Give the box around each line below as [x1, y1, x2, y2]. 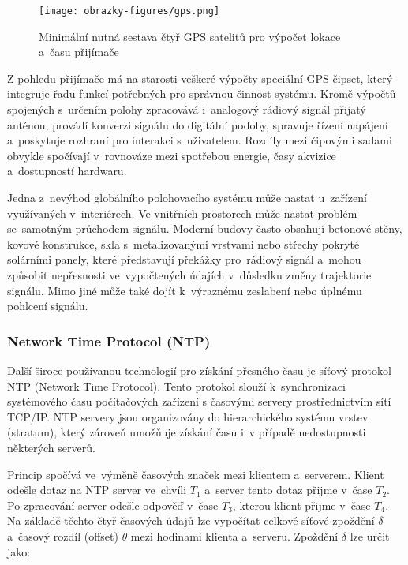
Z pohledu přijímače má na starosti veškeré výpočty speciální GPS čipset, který [7, 69, 393, 86]
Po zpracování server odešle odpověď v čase [7, 496, 219, 513]
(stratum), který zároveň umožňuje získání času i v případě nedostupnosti [7, 424, 366, 440]
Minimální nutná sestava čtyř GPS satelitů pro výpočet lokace [39, 28, 341, 44]
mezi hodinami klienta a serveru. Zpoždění [130, 527, 339, 544]
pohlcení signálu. [7, 297, 88, 314]
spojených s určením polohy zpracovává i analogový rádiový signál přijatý [7, 101, 366, 118]
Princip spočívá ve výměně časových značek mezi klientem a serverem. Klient [7, 466, 384, 482]
